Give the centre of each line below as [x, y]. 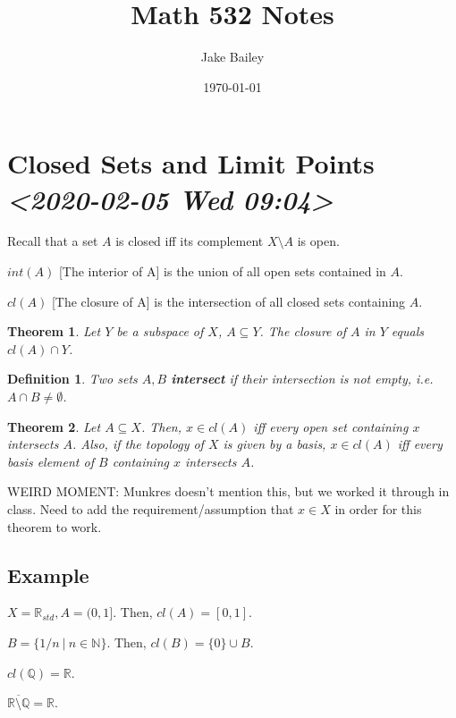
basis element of [51, 461]
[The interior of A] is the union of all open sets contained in [222, 271]
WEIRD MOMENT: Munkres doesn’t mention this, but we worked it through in [228, 491]
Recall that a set [53, 241]
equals [408, 331]
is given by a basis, [274, 444]
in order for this [378, 508]
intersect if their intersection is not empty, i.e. [302, 379]
